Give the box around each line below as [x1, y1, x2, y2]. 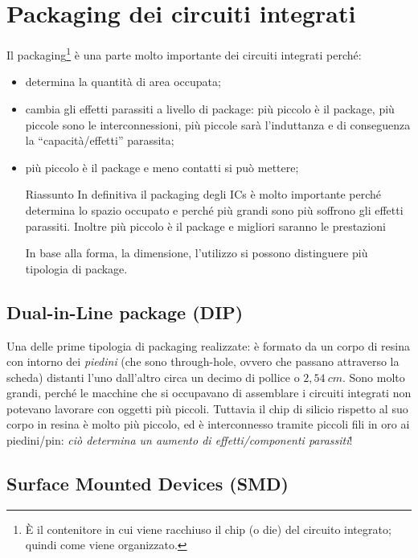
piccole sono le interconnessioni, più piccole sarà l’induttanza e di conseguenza [25, 116, 411, 133]
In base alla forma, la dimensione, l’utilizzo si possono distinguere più [25, 244, 368, 261]
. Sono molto [342, 368, 405, 385]
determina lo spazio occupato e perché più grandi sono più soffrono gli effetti [25, 201, 404, 218]
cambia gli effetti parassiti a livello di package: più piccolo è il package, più [25, 100, 395, 117]
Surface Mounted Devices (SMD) [6, 471, 289, 496]
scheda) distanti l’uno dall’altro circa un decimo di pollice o [6, 368, 300, 385]
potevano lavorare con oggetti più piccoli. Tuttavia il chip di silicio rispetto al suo [6, 400, 408, 416]
